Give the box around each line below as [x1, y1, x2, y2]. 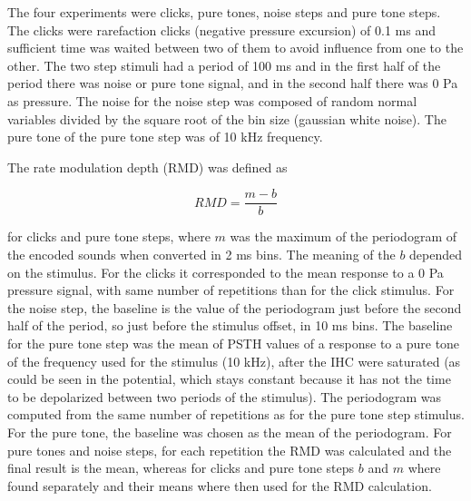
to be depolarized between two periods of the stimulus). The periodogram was [7, 387, 442, 406]
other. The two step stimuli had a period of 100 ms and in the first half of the [7, 55, 441, 74]
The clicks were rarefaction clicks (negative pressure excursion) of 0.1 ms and [7, 20, 436, 39]
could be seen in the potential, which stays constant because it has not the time [7, 369, 451, 388]
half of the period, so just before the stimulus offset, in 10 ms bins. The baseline [7, 316, 453, 335]
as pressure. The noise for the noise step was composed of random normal [7, 91, 417, 110]
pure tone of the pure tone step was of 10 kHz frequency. [7, 127, 323, 146]
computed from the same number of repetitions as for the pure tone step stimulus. [7, 405, 465, 424]
